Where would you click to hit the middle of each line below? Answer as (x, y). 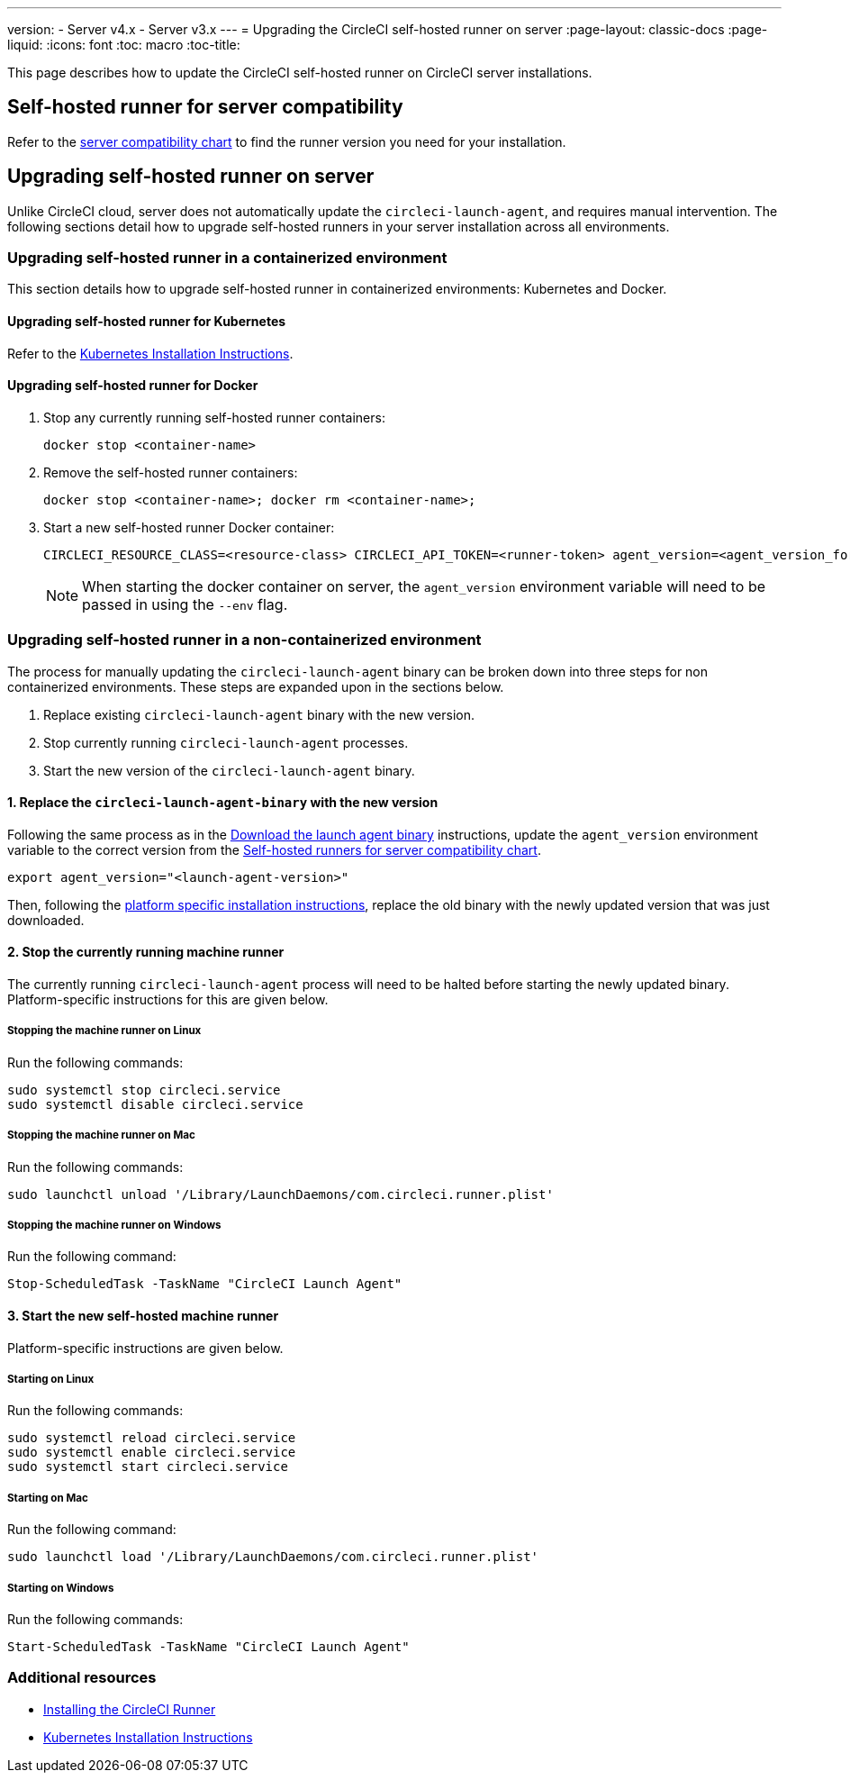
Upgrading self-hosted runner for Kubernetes (147, 322)
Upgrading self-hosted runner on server (191, 177)
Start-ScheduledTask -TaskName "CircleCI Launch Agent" (208, 1646)
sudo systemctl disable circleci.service (155, 1104)
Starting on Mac (48, 1498)
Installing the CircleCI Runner (130, 1709)
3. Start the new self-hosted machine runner (143, 1316)
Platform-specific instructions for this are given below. (168, 1000)
